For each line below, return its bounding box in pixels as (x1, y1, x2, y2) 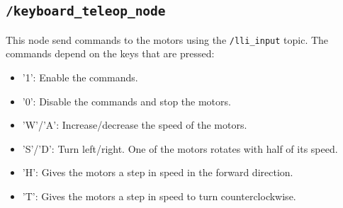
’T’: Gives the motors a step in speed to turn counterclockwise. (22, 189, 296, 203)
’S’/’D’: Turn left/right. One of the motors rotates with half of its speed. (22, 141, 338, 156)
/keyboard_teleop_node (6, 4, 166, 19)
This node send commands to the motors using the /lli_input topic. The (6, 32, 329, 47)
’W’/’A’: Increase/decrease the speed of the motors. (22, 117, 247, 132)
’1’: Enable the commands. (22, 70, 138, 85)
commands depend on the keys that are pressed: (6, 46, 215, 61)
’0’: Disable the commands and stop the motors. (22, 93, 231, 108)
